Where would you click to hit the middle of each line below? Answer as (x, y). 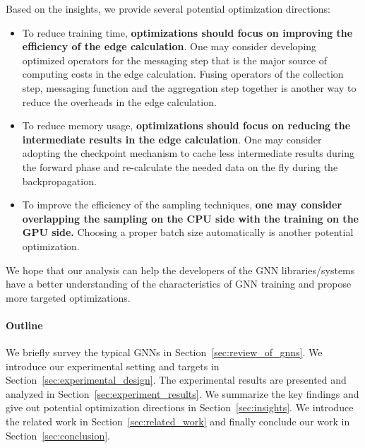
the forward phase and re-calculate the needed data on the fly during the (180, 166)
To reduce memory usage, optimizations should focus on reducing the (186, 125)
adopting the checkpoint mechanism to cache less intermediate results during (189, 153)
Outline (24, 325)
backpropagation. (59, 181)
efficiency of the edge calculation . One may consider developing (169, 46)
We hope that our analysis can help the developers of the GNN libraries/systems (180, 270)
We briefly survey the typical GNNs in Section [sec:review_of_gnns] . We (164, 352)
